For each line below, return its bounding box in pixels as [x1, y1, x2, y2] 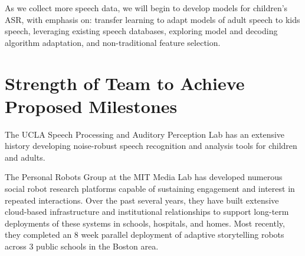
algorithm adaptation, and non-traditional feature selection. [5, 36, 221, 48]
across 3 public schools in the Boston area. [5, 240, 159, 252]
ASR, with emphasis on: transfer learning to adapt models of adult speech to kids [5, 13, 300, 25]
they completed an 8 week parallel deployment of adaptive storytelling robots [5, 228, 284, 241]
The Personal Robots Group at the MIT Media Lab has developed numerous [5, 171, 283, 183]
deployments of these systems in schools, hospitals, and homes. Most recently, [5, 217, 285, 229]
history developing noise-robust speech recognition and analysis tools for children [5, 139, 297, 152]
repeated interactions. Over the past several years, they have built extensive [5, 194, 279, 206]
